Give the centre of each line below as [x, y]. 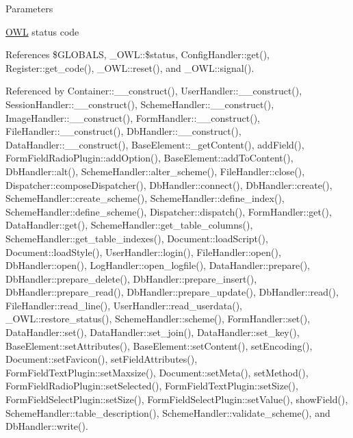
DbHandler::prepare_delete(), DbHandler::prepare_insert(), [131, 278]
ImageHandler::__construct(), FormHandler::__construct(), [133, 117]
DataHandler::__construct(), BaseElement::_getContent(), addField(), [155, 144]
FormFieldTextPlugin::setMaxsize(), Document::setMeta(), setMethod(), [157, 372]
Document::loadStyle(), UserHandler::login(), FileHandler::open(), [143, 252]
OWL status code [42, 31]
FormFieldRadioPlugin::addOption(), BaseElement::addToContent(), [149, 158]
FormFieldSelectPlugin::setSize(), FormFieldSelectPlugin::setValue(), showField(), [177, 399]
